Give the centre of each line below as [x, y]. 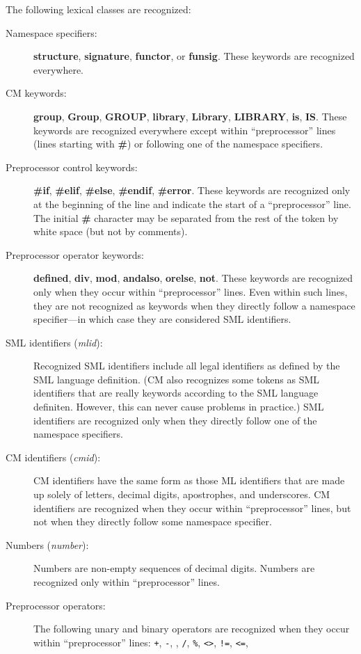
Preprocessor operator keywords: [75, 254]
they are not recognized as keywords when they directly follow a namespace [194, 305]
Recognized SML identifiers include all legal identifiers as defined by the [187, 366]
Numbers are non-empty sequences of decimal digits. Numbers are [174, 568]
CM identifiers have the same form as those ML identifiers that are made [189, 480]
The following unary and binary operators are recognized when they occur [192, 629]
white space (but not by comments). [111, 231]
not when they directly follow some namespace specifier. [153, 521]
